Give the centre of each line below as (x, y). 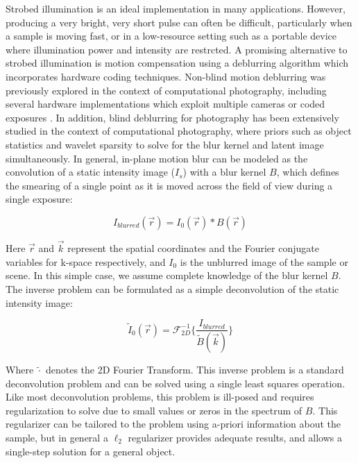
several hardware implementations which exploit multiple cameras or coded (165, 104)
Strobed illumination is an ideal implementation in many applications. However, (176, 8)
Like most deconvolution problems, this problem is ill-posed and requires (160, 397)
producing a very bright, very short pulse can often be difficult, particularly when (179, 22)
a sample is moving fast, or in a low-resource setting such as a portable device (171, 36)
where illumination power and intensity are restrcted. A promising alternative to (177, 49)
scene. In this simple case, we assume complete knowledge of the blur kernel (167, 275)
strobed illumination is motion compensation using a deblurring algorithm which (177, 63)
